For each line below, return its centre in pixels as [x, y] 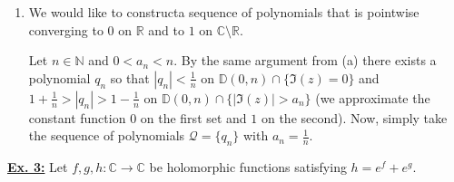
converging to [66, 29]
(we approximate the [373, 97]
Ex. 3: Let [38, 167]
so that [130, 77]
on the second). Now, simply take [354, 117]
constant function [77, 117]
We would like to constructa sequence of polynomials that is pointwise [224, 12]
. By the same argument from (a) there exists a [305, 60]
